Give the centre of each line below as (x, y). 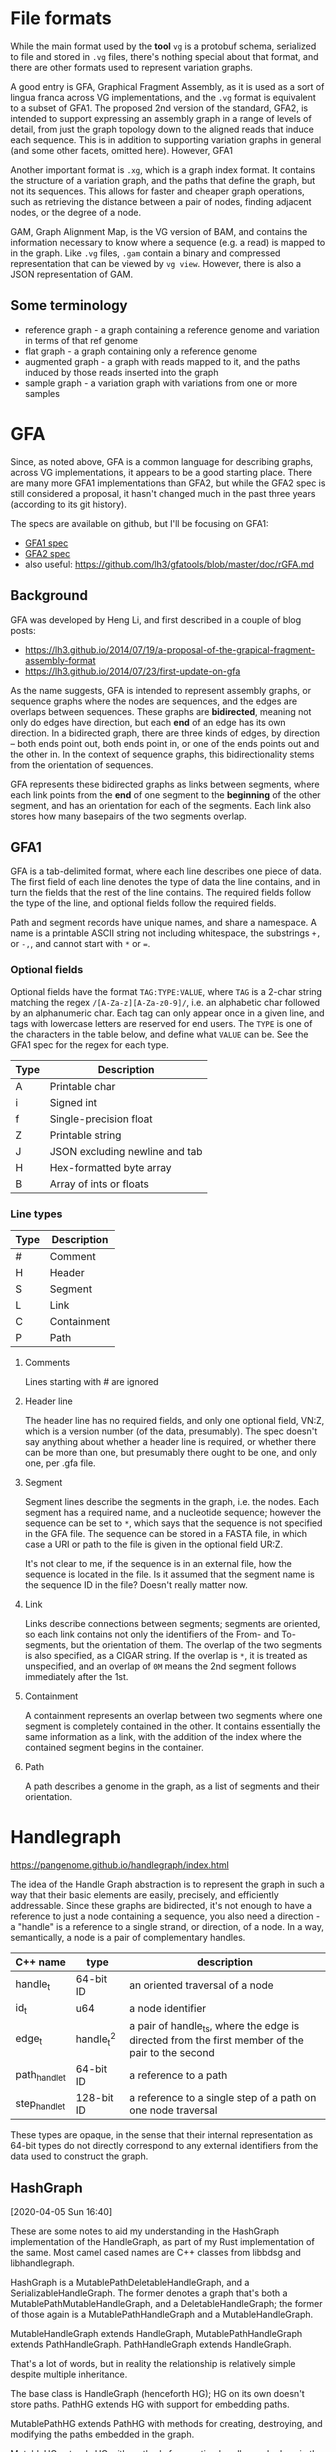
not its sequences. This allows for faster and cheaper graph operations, (157, 191)
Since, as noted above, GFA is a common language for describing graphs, (162, 461)
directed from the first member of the (217, 2040)
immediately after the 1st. (76, 1676)
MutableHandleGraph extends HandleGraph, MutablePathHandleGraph (156, 2334)
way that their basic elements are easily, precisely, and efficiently (145, 1894)
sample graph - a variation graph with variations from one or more (161, 383)
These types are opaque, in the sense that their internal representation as (161, 2135)
